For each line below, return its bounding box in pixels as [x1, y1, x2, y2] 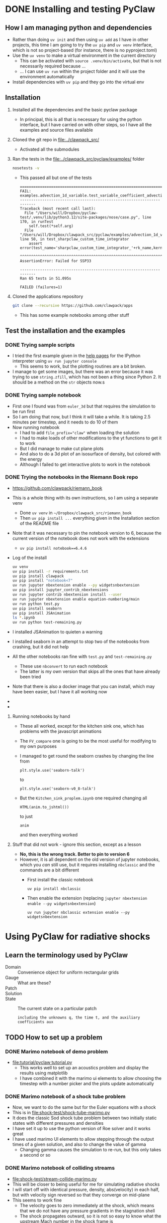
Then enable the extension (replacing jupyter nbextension [27, 895, 148, 901]
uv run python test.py [12, 601, 60, 607]
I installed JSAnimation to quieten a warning [12, 629, 103, 635]
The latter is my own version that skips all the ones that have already [19, 668, 161, 674]
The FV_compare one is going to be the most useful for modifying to [19, 738, 157, 744]
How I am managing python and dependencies [5, 23, 152, 32]
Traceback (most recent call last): [19, 206, 96, 211]
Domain [5, 964, 21, 970]
